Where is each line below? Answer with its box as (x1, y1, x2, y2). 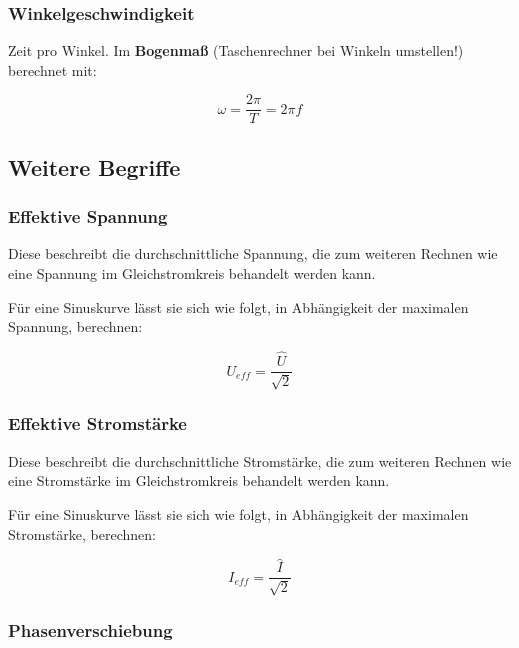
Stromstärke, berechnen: (8, 523, 156, 544)
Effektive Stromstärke (8, 411, 187, 436)
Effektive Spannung (8, 204, 168, 229)
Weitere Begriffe (8, 151, 181, 182)
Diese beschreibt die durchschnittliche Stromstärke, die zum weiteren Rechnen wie (8, 450, 512, 471)
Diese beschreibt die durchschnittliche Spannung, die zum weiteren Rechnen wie (8, 243, 498, 264)
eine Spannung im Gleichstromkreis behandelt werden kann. (8, 263, 376, 284)
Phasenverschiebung (8, 617, 173, 642)
